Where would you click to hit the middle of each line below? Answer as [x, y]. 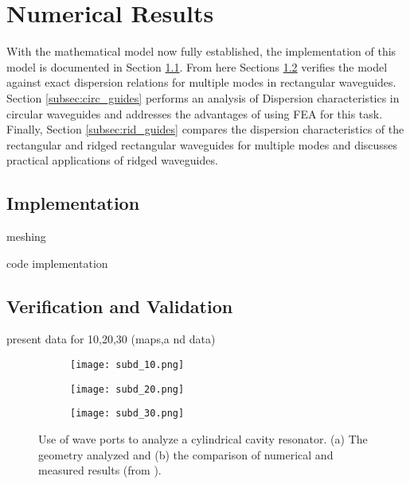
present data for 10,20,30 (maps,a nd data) [111, 339]
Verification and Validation [120, 306]
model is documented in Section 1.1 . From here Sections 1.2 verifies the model [197, 66]
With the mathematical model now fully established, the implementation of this [201, 51]
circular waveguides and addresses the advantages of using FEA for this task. [195, 113]
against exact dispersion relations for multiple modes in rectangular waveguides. [201, 82]
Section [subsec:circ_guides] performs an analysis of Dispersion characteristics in [203, 97]
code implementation [57, 263]
